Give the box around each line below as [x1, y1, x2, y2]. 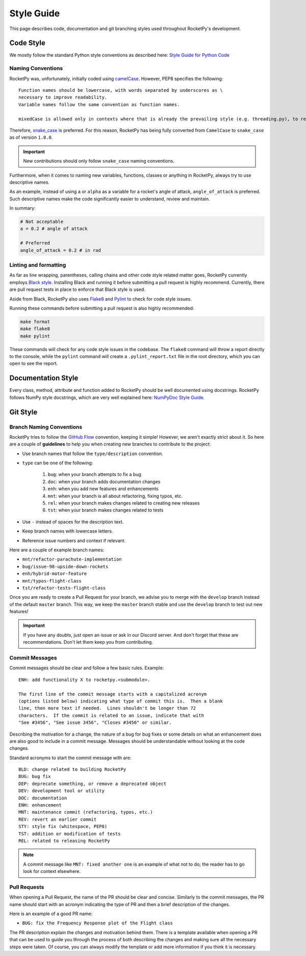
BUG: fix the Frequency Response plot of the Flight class [22, 920, 173, 926]
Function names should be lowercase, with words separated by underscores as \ [18, 87, 223, 93]
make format [20, 319, 50, 324]
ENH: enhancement [18, 802, 62, 808]
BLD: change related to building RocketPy [18, 767, 126, 772]
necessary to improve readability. [18, 94, 108, 100]
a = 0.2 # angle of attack [20, 226, 88, 232]
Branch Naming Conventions [9, 423, 83, 431]
